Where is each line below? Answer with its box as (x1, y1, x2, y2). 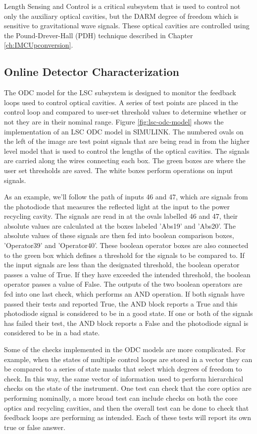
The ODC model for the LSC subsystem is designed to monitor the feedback (4, 87, 236, 98)
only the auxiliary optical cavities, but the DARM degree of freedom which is (4, 10, 239, 21)
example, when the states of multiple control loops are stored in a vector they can (4, 354, 253, 364)
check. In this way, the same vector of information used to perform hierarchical (4, 373, 244, 383)
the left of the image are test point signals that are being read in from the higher (4, 136, 250, 146)
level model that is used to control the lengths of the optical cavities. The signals (4, 145, 250, 156)
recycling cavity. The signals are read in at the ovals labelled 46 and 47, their (4, 211, 238, 221)
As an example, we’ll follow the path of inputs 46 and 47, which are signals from (4, 191, 248, 202)
